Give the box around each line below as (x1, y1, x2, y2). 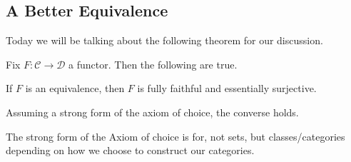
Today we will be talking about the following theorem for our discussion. (6, 33, 323, 48)
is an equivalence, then (25, 81, 125, 96)
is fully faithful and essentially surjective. (137, 81, 317, 96)
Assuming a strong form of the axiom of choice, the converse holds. (6, 104, 299, 119)
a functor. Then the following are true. (68, 56, 238, 71)
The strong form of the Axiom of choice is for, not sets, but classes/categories (6, 128, 345, 143)
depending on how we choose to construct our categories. (6, 143, 255, 158)
